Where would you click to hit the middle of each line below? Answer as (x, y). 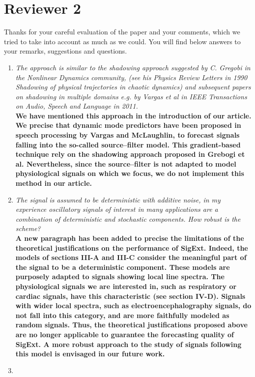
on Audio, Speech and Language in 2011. (77, 106)
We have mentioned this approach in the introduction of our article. (133, 115)
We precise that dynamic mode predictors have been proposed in (128, 125)
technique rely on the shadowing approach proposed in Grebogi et (130, 154)
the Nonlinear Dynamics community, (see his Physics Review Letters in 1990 (131, 77)
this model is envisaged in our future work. (90, 354)
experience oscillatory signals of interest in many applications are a (117, 209)
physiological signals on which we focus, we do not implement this (130, 173)
